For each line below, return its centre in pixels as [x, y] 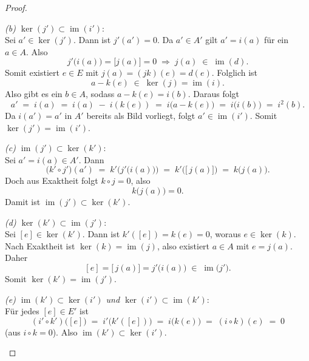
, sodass [100, 93]
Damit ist [23, 202]
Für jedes [22, 311]
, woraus [225, 234]
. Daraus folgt [214, 93]
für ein [276, 40]
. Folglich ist [235, 73]
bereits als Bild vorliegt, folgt [141, 116]
